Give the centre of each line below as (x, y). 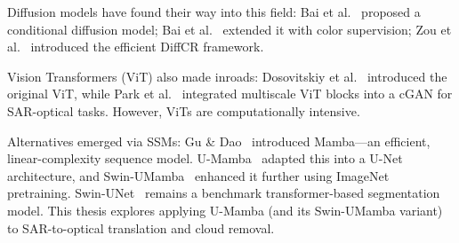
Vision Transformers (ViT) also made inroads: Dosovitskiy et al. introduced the (227, 76)
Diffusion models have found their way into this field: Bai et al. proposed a (214, 12)
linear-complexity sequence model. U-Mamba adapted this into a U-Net (205, 158)
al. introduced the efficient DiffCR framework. (136, 47)
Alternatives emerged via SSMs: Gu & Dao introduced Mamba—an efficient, (219, 141)
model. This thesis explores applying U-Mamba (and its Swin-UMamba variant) (225, 210)
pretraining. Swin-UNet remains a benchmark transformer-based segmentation (224, 193)
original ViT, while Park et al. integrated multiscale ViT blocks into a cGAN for (230, 94)
